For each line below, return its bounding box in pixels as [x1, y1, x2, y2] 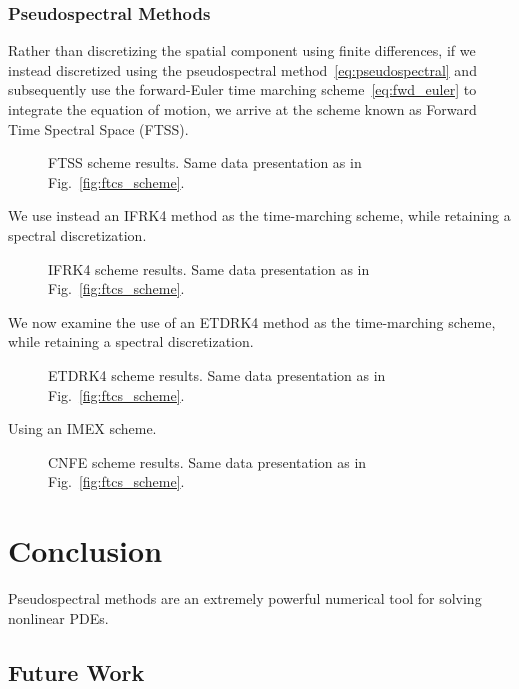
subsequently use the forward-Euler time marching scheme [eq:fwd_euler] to [8, 79, 477, 100]
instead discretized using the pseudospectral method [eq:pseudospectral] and [8, 59, 477, 80]
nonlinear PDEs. [8, 607, 109, 628]
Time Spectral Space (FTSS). [8, 118, 189, 139]
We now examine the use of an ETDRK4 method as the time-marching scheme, [8, 311, 496, 332]
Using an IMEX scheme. [8, 418, 157, 439]
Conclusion [8, 530, 163, 571]
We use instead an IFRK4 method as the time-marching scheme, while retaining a [8, 205, 511, 226]
